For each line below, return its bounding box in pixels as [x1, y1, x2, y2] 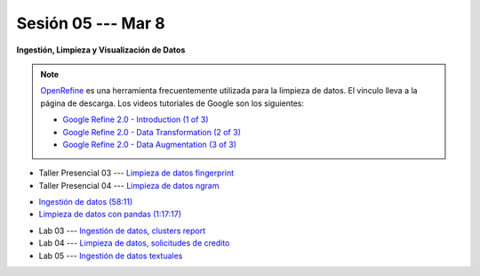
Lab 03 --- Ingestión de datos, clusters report [38, 225, 206, 236]
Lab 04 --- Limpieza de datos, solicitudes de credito [38, 238, 230, 248]
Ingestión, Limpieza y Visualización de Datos [16, 45, 186, 55]
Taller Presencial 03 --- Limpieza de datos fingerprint [38, 167, 235, 178]
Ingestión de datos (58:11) [38, 197, 133, 207]
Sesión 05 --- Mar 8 [16, 13, 165, 33]
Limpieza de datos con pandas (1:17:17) [38, 209, 182, 220]
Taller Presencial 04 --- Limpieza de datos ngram [38, 180, 220, 191]
